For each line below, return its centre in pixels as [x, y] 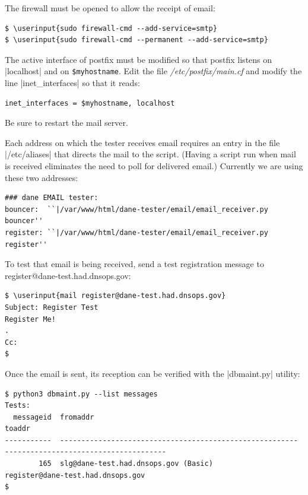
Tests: [18, 406]
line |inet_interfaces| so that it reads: [72, 83]
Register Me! [30, 319]
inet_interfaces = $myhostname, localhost [90, 103]
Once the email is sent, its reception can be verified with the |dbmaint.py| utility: [153, 373]
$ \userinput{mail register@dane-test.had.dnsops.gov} [115, 296]
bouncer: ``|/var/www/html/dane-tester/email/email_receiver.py [136, 209]
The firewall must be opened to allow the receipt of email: [110, 8]
